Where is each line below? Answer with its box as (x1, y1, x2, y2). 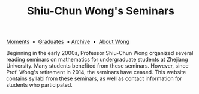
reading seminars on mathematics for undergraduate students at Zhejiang (6, 56, 188, 63)
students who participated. (6, 81, 73, 89)
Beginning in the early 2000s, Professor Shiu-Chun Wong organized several (6, 50, 194, 57)
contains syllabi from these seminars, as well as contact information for (6, 75, 182, 82)
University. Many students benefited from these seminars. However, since (6, 62, 189, 69)
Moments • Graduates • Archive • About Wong (6, 38, 130, 46)
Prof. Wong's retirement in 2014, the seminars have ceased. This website (6, 69, 186, 76)
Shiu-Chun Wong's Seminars (26, 4, 175, 18)
